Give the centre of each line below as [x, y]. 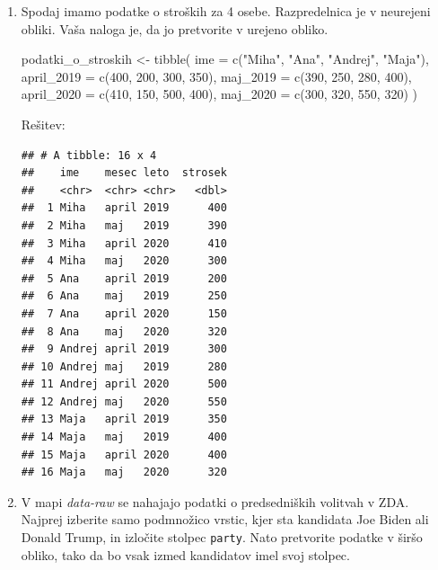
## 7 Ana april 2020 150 [124, 313]
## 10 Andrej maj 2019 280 [124, 366]
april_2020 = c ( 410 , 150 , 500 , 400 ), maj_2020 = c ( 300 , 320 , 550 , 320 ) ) [219, 94]
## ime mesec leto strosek [124, 173]
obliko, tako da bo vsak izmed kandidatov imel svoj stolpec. [185, 554]
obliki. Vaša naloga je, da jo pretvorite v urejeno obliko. [175, 28]
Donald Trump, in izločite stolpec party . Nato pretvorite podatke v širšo [222, 537]
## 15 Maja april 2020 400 [124, 454]
